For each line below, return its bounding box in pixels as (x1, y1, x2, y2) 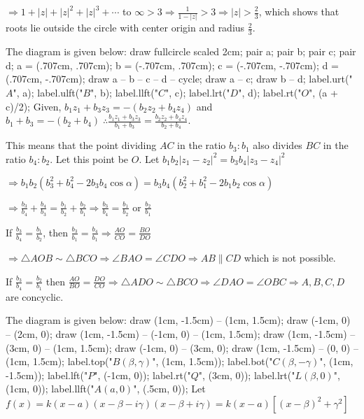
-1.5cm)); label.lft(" (6, 367, 88, 382)
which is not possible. (244, 250, 336, 264)
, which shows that (258, 4, 339, 18)
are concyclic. (6, 289, 64, 304)
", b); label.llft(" (90, 85, 158, 99)
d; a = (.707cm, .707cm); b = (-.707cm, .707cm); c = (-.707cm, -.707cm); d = (6, 57, 339, 72)
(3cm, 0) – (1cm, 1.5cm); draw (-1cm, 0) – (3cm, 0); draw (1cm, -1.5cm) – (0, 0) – (6, 340, 358, 355)
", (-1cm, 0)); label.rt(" (94, 367, 191, 382)
